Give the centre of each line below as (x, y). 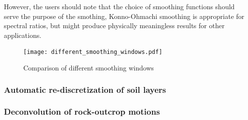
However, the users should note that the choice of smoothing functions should (119, 6)
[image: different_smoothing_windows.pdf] (93, 52)
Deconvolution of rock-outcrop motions (82, 111)
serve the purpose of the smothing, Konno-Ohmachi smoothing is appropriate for (124, 16)
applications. (23, 35)
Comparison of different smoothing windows (89, 68)
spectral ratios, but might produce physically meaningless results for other (114, 26)
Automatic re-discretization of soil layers (85, 89)
